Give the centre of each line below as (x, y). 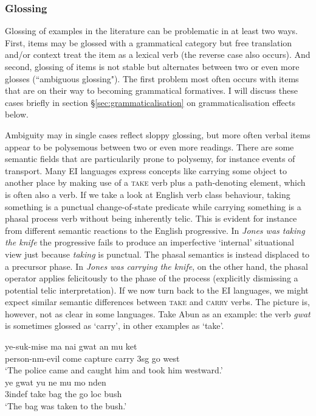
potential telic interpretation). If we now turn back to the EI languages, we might (157, 290)
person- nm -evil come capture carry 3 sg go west (92, 358)
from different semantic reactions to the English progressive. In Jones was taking (155, 230)
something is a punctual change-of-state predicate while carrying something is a (153, 206)
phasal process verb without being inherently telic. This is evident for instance (151, 218)
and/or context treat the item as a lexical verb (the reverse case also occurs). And (158, 55)
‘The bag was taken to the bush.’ (66, 406)
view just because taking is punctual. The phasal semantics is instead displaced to (157, 254)
